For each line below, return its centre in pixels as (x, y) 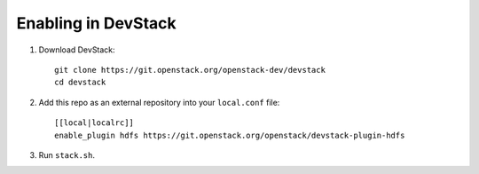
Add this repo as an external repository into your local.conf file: (159, 102)
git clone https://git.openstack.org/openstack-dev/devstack (190, 70)
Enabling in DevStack (96, 23)
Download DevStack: (77, 50)
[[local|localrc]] (94, 123)
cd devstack (80, 83)
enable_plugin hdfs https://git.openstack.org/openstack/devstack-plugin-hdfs (230, 135)
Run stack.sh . (67, 154)
